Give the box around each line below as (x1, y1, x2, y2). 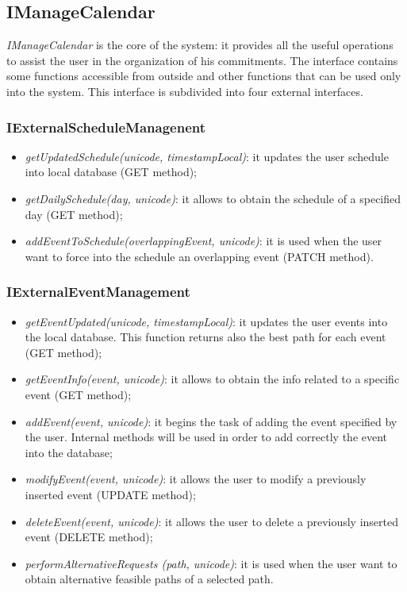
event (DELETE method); (25, 529, 153, 545)
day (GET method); (25, 206, 123, 222)
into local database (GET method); (25, 163, 198, 180)
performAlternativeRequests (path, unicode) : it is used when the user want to (25, 555, 397, 571)
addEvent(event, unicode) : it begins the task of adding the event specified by (25, 413, 397, 429)
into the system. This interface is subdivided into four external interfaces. (6, 83, 363, 99)
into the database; (25, 444, 113, 460)
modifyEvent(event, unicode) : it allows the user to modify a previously (25, 471, 367, 487)
